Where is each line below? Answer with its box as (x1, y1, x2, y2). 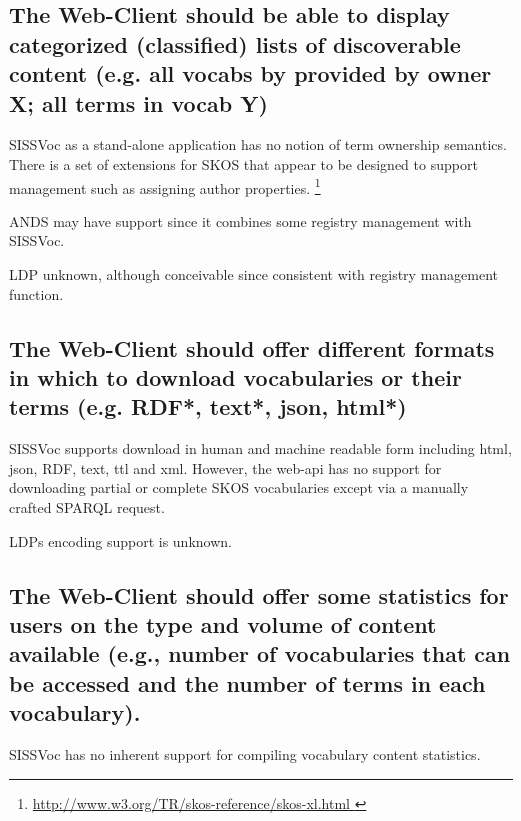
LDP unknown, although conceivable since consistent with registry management (9, 264, 499, 284)
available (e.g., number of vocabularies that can (9, 638, 511, 669)
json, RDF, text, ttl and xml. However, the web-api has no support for (9, 457, 442, 478)
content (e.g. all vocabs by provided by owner (9, 58, 492, 89)
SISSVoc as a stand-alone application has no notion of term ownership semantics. (9, 134, 507, 155)
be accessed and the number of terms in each (9, 667, 486, 698)
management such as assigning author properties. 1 (9, 174, 321, 198)
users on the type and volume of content (9, 608, 437, 639)
